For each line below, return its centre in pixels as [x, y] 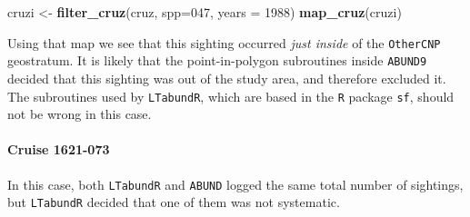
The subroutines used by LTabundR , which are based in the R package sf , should [231, 96]
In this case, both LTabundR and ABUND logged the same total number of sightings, [235, 184]
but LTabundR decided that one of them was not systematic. [174, 202]
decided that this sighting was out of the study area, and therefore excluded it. [227, 78]
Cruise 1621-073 [59, 149]
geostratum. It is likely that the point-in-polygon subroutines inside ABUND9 [217, 60]
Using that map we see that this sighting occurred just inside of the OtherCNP [224, 42]
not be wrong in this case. [80, 114]
